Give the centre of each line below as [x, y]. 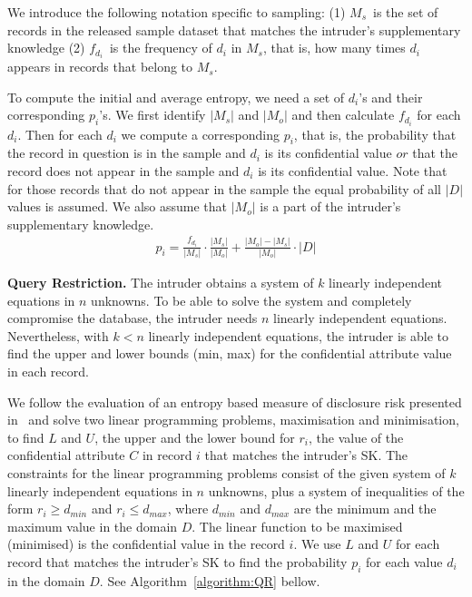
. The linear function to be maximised [297, 526]
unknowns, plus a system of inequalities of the [336, 490]
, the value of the [356, 437]
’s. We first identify [152, 115]
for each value [404, 561]
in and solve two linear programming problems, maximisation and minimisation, [233, 420]
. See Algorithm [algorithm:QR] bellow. [210, 580]
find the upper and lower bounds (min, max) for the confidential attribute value [230, 353]
